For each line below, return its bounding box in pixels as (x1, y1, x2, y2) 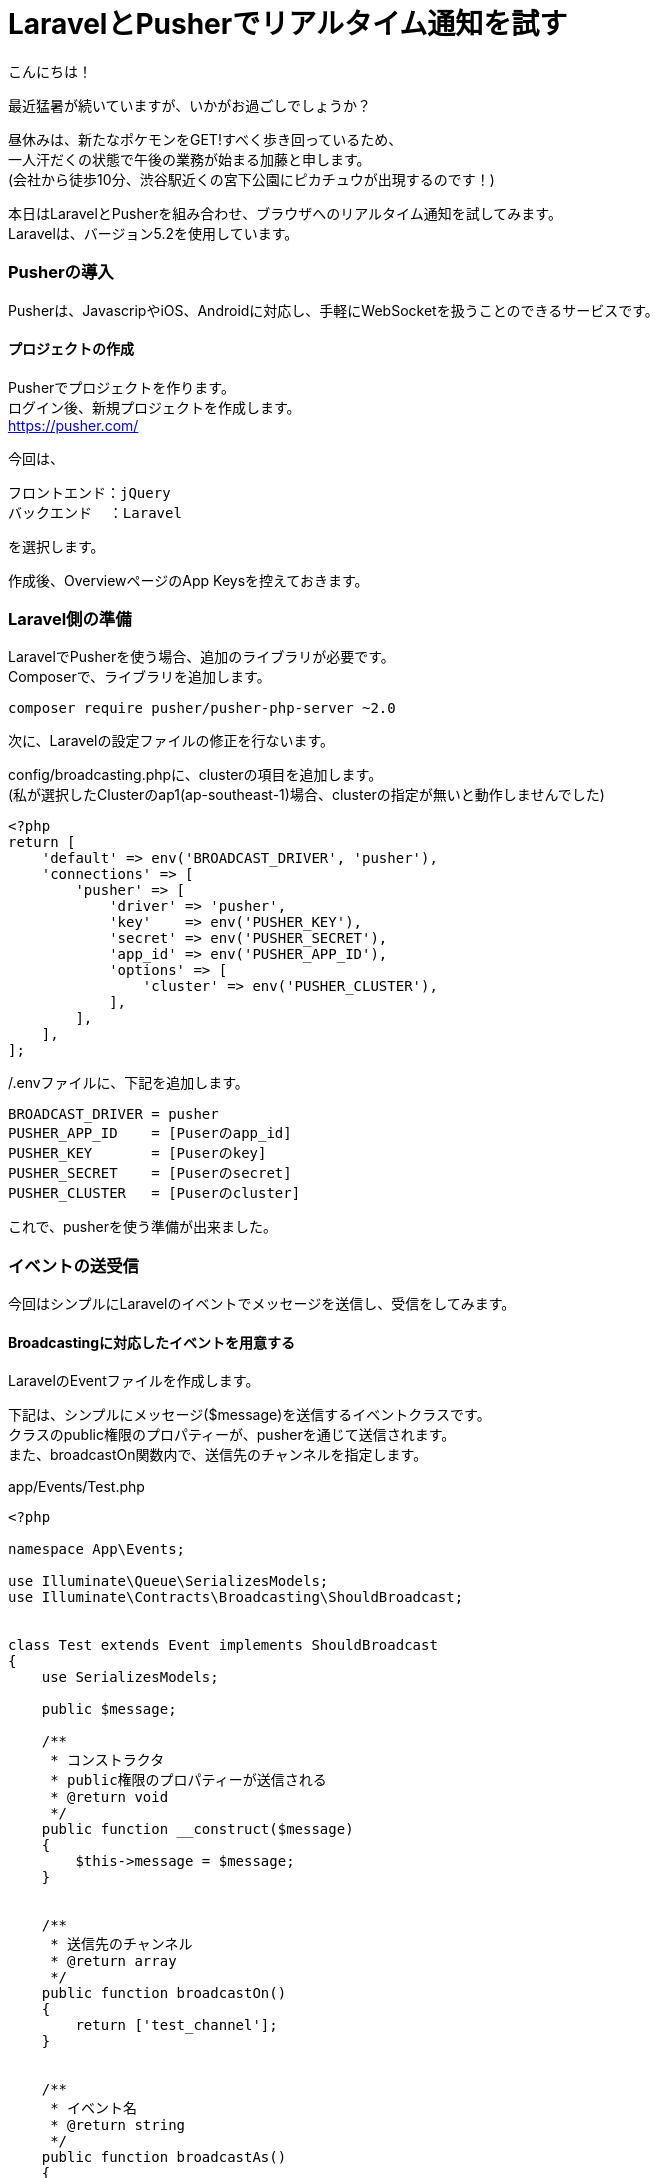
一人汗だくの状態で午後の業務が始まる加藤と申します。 (8, 150, 371, 168)
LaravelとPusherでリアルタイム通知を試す (8, 7, 568, 41)
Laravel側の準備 (8, 609, 132, 630)
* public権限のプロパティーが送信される (50, 1772, 327, 1789)
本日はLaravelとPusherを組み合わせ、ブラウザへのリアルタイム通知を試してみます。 (8, 204, 562, 222)
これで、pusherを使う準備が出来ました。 (8, 1218, 277, 1236)
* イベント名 (50, 2100, 138, 2117)
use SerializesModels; (41, 1669, 219, 1686)
